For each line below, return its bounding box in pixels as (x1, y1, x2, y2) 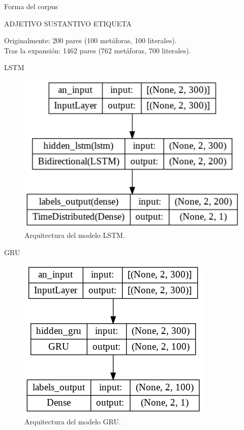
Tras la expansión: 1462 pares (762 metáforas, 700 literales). (4, 45, 191, 55)
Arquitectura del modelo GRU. (24, 416, 121, 426)
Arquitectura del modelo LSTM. (24, 230, 125, 240)
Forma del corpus (4, 1, 58, 11)
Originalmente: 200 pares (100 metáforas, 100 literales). (4, 35, 177, 46)
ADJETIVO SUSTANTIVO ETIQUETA (4, 18, 132, 28)
